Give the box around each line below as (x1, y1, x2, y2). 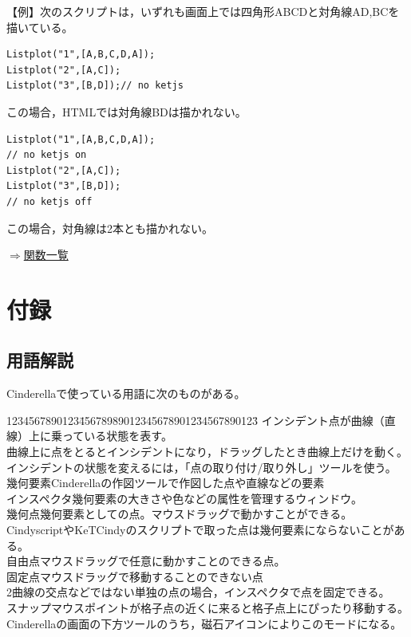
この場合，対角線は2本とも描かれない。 (6, 219, 213, 236)
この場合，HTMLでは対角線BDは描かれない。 (6, 103, 247, 120)
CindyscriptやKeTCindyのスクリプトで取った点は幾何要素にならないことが (6, 521, 394, 538)
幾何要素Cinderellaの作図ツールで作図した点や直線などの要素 (6, 474, 325, 491)
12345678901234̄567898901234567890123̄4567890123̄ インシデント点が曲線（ (6, 411, 385, 428)
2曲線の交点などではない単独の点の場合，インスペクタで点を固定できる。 (6, 584, 390, 600)
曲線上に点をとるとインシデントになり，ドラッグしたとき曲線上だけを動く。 (6, 443, 409, 460)
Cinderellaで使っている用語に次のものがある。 (6, 385, 246, 402)
